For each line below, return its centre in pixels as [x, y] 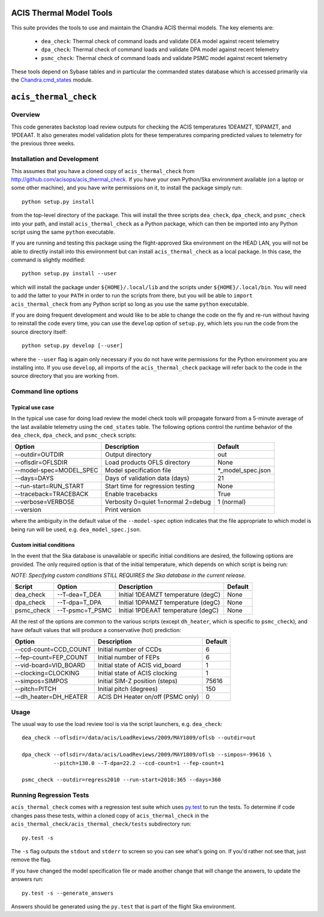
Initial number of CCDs [130, 650]
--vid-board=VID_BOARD [50, 665]
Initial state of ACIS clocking [137, 673]
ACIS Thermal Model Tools [62, 13]
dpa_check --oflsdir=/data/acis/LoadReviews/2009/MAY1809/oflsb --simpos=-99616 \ [147, 755]
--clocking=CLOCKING [47, 673]
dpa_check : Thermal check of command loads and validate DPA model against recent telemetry [160, 50]
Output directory [128, 455]
